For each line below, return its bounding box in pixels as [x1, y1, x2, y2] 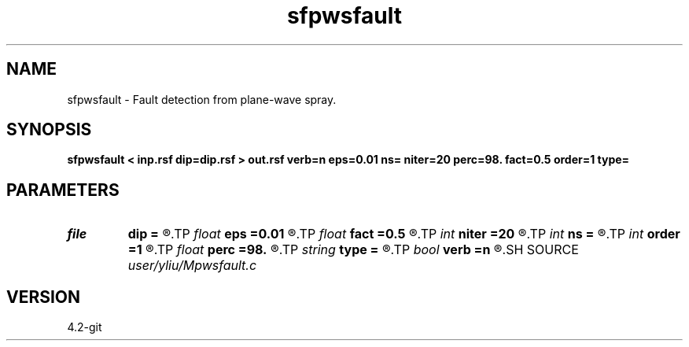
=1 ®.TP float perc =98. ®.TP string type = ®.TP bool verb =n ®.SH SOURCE [127, 242, 579, 258]
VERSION [6, 286, 81, 307]
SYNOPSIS [6, 120, 92, 140]
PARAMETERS [6, 179, 120, 200]
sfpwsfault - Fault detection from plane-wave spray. [67, 92, 337, 106]
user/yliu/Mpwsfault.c [127, 257, 257, 274]
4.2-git [67, 320, 102, 334]
